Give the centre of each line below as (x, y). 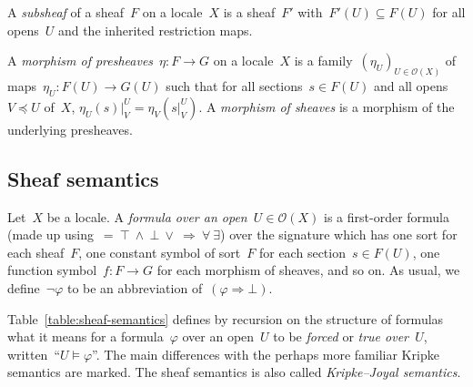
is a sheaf (249, 12)
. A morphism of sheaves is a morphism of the (327, 106)
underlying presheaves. (70, 129)
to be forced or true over (341, 336)
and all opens (411, 86)
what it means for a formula (86, 336)
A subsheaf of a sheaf (65, 12)
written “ (34, 354)
